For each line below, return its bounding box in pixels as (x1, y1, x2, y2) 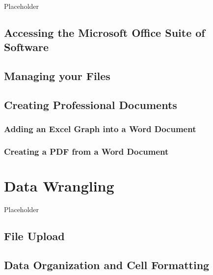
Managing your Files (4, 68, 110, 83)
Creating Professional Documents (4, 97, 177, 112)
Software (4, 39, 49, 55)
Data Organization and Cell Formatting (4, 257, 210, 272)
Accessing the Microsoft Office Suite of (4, 25, 205, 40)
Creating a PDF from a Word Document (4, 145, 169, 158)
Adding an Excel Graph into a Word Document (4, 123, 196, 135)
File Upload (4, 228, 65, 244)
